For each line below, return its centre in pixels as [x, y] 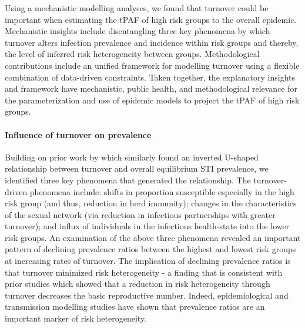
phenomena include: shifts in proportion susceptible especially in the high [162, 191]
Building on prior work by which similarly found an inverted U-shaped [132, 157]
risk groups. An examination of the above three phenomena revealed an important [153, 237]
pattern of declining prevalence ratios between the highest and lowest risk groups [150, 249]
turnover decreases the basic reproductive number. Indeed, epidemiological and [147, 295]
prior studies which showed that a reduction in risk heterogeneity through [138, 284]
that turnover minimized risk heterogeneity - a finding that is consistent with [144, 272]
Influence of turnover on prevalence [78, 134]
